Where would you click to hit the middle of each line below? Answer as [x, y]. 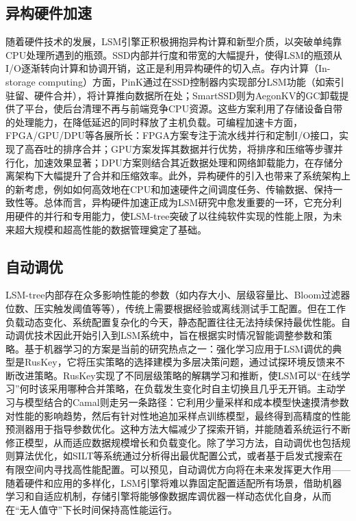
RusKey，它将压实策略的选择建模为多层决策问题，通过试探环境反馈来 [180, 362]
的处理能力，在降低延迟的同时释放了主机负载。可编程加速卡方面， [154, 122]
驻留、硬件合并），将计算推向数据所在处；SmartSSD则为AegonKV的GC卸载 [173, 95]
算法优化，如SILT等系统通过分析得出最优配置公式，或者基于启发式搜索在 [179, 456]
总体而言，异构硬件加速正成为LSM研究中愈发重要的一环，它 [178, 202]
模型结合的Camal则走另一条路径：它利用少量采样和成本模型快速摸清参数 [187, 402]
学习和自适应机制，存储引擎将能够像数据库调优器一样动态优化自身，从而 [168, 496]
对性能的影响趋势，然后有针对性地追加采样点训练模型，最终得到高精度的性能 [178, 415]
